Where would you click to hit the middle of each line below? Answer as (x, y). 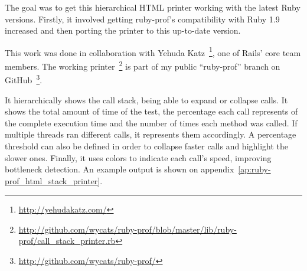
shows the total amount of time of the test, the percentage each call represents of (151, 111)
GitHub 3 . (24, 79)
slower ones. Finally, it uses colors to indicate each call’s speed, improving (138, 157)
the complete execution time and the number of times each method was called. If (151, 123)
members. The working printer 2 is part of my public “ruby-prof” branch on (143, 65)
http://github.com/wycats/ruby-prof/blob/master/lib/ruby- (128, 229)
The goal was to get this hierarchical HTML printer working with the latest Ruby (153, 7)
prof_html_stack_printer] (53, 180)
